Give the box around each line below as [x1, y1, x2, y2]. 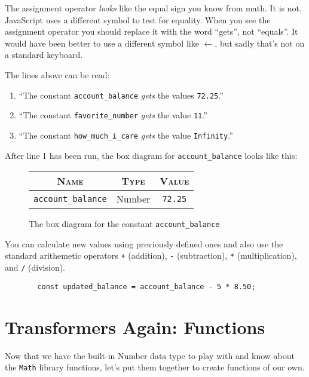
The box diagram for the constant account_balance [29, 217, 220, 230]
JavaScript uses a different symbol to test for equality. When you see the [5, 13, 271, 26]
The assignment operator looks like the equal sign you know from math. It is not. [5, 2, 302, 14]
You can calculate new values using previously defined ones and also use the [5, 237, 283, 250]
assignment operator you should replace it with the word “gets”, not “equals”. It [5, 25, 298, 38]
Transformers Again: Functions [5, 314, 265, 339]
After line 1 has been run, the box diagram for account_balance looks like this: [5, 149, 298, 161]
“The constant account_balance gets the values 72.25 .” [19, 88, 224, 101]
